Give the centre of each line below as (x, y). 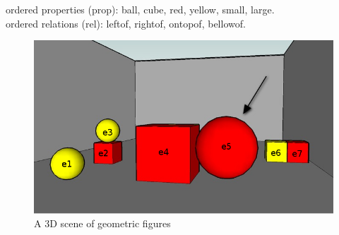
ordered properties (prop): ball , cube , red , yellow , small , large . (140, 9)
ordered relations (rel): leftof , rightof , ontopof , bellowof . (126, 23)
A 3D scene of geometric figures (102, 223)
